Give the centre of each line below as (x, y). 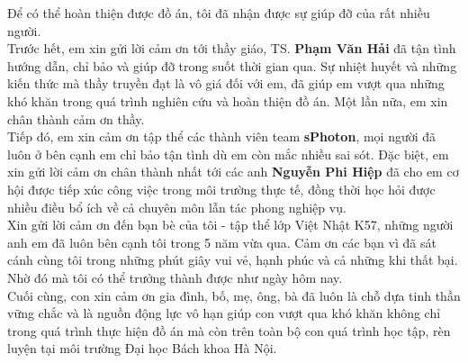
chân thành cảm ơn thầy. (76, 118)
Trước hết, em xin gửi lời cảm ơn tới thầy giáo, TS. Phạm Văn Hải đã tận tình (232, 48)
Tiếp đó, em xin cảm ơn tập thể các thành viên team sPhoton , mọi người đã (222, 136)
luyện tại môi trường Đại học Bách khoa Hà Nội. (142, 348)
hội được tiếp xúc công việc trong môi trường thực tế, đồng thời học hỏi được (221, 189)
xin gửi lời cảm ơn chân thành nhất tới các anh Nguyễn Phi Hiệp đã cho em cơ (233, 172)
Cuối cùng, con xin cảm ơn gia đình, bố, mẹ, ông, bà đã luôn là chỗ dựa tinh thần (234, 295)
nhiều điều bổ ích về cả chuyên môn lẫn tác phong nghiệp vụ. (177, 207)
